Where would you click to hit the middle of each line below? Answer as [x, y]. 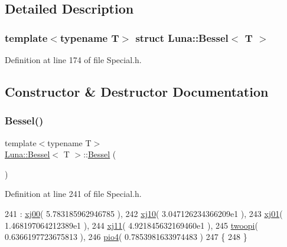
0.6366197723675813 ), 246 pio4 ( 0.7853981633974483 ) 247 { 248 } [126, 237]
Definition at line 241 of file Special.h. [73, 194]
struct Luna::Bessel [182, 37]
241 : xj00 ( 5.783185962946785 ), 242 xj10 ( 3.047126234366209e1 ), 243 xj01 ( [144, 213]
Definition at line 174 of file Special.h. [73, 60]
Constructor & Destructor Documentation [137, 91]
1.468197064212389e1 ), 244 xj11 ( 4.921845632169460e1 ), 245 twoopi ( [131, 225]
